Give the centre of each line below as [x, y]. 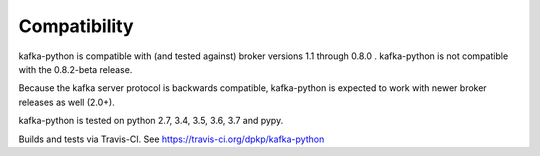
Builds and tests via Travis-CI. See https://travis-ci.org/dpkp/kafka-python [171, 139]
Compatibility [76, 26]
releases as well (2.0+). [66, 102]
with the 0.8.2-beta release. [75, 69]
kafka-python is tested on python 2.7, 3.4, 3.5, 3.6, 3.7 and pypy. [151, 121]
